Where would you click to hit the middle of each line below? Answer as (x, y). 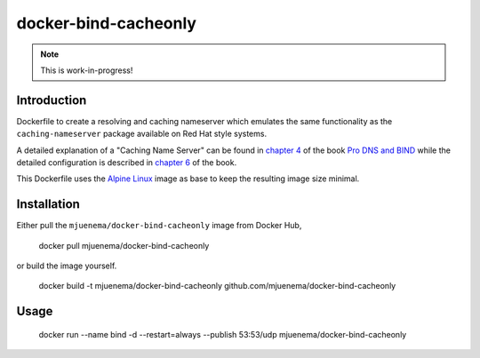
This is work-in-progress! (87, 70)
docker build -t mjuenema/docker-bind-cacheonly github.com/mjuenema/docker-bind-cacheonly (217, 286)
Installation (48, 204)
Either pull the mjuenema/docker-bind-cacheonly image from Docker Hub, (159, 226)
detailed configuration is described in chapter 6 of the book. (127, 163)
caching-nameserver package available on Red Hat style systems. (141, 134)
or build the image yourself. (67, 266)
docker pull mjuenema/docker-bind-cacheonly (124, 245)
